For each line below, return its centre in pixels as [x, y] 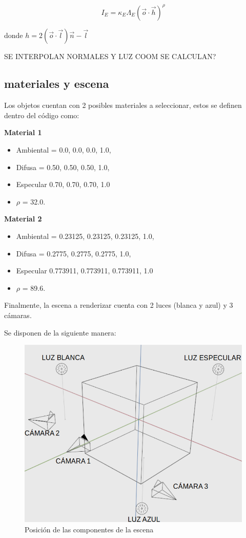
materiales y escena [57, 84]
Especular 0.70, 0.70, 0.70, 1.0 [63, 184]
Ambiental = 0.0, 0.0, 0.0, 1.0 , [64, 150]
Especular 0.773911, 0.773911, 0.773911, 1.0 [85, 271]
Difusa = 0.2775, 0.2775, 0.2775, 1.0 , [74, 253]
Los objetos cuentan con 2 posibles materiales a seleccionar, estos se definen [123, 105]
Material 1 [23, 132]
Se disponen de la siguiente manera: [60, 332]
